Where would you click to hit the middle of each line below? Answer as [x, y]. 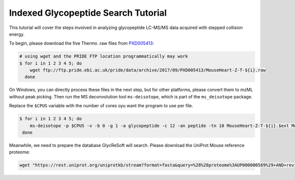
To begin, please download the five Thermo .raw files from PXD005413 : [82, 43]
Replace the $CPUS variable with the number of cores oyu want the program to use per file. [101, 106]
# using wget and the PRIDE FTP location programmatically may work [104, 56]
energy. [17, 34]
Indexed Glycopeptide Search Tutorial [88, 13]
